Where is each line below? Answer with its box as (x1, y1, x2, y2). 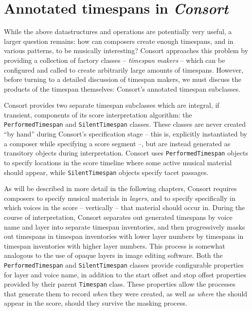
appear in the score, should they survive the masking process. (4, 298, 187, 308)
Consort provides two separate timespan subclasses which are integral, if (4, 100, 219, 110)
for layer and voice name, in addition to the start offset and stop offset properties (4, 269, 246, 279)
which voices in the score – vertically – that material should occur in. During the (4, 202, 245, 213)
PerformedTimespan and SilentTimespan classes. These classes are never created (4, 119, 246, 129)
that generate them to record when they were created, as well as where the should (4, 288, 248, 298)
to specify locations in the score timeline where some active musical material (4, 157, 232, 167)
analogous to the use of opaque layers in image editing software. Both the (4, 250, 223, 260)
